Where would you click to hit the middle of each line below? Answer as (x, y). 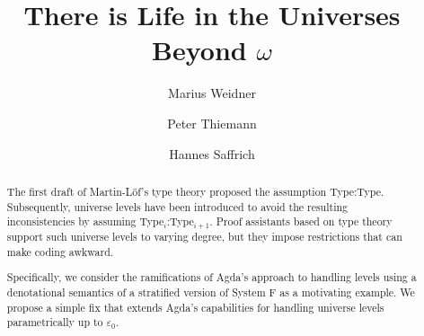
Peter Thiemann (212, 123)
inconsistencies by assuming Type (85, 221)
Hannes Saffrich (212, 153)
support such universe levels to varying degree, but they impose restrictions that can (204, 237)
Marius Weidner (212, 93)
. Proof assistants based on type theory (301, 221)
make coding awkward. (60, 251)
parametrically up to (55, 322)
